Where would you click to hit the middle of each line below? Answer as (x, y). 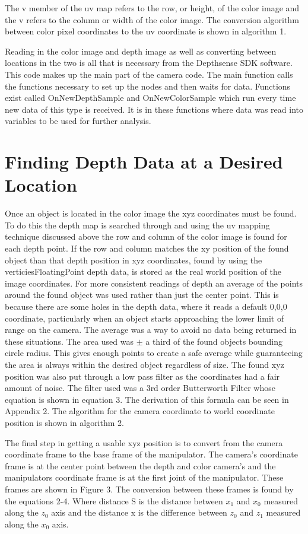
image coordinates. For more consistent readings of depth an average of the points (154, 283)
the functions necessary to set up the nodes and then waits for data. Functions (148, 86)
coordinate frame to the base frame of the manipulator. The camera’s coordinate (151, 454)
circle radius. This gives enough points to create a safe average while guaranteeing (154, 353)
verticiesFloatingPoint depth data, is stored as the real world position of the (143, 271)
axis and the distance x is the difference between (139, 512)
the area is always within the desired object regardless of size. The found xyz (145, 364)
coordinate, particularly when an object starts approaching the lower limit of (145, 318)
